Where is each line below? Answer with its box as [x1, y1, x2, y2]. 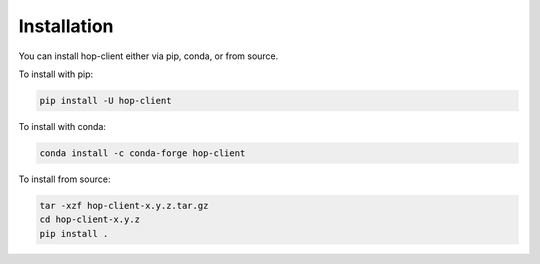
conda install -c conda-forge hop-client [39, 147, 246, 159]
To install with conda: [18, 120, 107, 132]
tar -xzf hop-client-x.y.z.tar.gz [39, 200, 209, 211]
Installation [18, 15, 114, 37]
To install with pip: [18, 68, 94, 80]
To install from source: [18, 173, 111, 185]
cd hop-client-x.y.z [39, 214, 140, 225]
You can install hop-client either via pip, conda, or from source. [18, 50, 279, 62]
